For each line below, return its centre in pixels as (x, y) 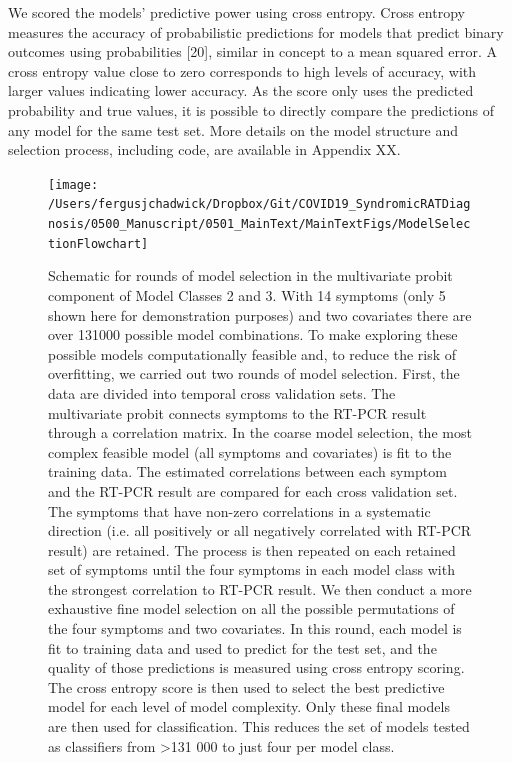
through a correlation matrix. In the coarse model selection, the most (260, 432)
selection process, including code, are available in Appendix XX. (204, 149)
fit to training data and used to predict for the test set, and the (242, 647)
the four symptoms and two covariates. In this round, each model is (255, 628)
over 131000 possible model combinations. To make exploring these (253, 334)
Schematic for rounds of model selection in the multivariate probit (250, 275)
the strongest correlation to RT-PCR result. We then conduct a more (260, 588)
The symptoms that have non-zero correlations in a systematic (239, 510)
